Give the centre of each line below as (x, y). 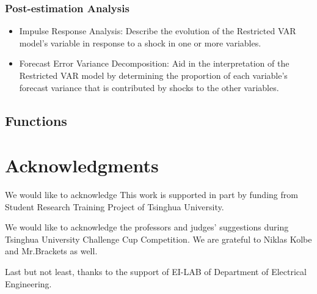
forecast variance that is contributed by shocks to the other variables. (149, 87)
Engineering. (28, 283)
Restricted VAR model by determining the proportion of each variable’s (153, 75)
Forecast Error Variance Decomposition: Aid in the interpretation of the (154, 63)
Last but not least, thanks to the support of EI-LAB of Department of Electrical (156, 272)
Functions (36, 120)
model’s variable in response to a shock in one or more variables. (140, 42)
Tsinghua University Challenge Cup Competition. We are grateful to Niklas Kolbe (158, 239)
